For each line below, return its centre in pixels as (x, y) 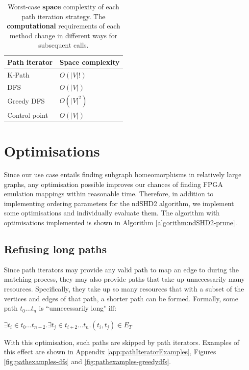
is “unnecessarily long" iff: (78, 308)
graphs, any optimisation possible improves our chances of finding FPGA (113, 184)
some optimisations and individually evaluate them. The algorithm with (112, 213)
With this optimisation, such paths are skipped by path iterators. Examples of (122, 342)
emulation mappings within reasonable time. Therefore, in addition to (109, 194)
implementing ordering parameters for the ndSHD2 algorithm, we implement (119, 203)
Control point (28, 115)
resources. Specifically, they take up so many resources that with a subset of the (124, 288)
